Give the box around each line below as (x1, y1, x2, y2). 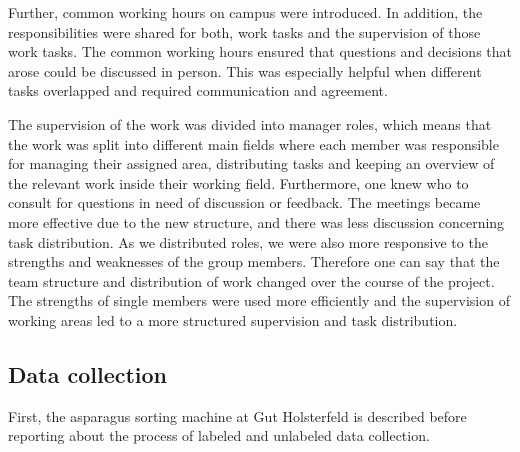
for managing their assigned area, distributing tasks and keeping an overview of (8, 153, 495, 174)
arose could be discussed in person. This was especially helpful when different (8, 60, 482, 81)
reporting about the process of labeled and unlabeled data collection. (8, 425, 430, 446)
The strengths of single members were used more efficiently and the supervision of (8, 290, 510, 311)
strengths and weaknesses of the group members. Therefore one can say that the (8, 251, 500, 272)
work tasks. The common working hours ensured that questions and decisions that (8, 41, 512, 62)
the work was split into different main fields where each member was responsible (8, 133, 499, 154)
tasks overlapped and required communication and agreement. (8, 80, 388, 101)
